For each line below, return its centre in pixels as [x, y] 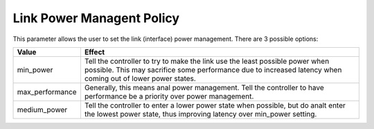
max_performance [47, 92]
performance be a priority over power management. [169, 96]
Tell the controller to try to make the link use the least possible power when [207, 61]
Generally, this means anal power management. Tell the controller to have [204, 87]
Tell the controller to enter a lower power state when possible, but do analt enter [215, 105]
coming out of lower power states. [140, 78]
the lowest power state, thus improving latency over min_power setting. [201, 114]
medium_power [42, 110]
